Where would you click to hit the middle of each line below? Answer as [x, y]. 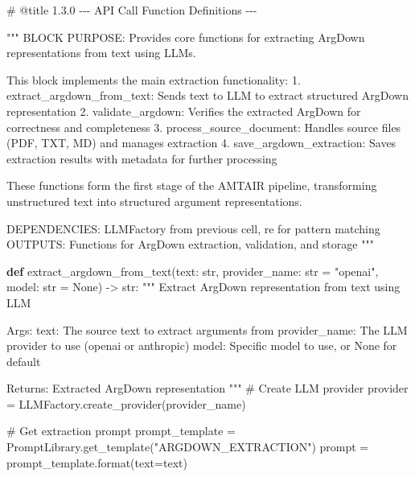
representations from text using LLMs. [101, 53]
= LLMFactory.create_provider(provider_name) [126, 403]
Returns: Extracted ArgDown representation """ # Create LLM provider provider [207, 388]
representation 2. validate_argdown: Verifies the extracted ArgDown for [184, 111]
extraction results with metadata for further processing [142, 158]
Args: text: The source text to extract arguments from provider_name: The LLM [207, 329]
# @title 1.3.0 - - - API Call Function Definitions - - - [132, 10]
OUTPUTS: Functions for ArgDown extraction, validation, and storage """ [190, 244]
